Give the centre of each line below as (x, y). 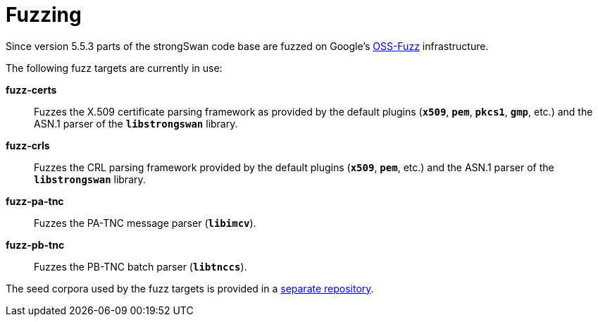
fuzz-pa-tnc (35, 201)
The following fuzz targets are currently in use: (114, 68)
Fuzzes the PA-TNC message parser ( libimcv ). (145, 223)
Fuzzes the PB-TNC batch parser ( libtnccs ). (141, 266)
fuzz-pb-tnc (35, 244)
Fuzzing (44, 15)
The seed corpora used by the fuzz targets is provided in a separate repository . (190, 288)
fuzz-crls (28, 145)
